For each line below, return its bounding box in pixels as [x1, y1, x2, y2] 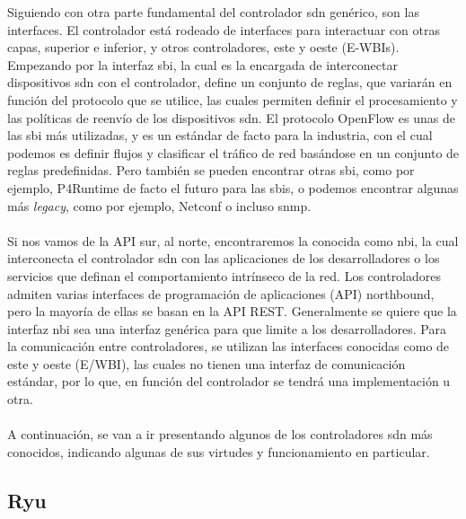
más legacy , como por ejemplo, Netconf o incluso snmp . [7, 196, 312, 215]
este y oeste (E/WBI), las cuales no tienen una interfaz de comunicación [7, 354, 406, 373]
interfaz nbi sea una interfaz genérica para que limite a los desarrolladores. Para [7, 319, 446, 338]
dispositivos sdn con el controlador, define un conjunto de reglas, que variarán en [7, 73, 453, 92]
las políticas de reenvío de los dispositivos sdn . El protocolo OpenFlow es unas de [7, 108, 455, 127]
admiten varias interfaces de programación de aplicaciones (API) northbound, [7, 284, 435, 303]
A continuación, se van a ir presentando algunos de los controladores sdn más [7, 425, 433, 444]
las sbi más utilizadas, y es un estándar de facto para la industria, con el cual [7, 126, 433, 145]
